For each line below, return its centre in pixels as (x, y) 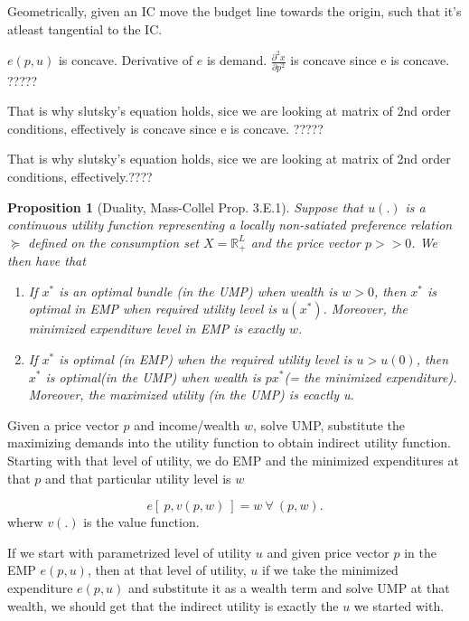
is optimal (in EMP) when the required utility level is (206, 358)
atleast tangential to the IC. (85, 28)
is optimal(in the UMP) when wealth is (153, 376)
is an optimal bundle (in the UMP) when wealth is (198, 291)
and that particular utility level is (138, 478)
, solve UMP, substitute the (329, 424)
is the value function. (141, 522)
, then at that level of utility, (167, 570)
